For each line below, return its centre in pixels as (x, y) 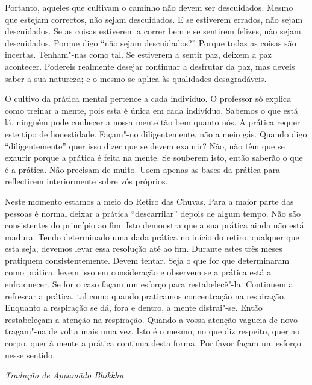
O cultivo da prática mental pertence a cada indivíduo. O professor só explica (148, 99)
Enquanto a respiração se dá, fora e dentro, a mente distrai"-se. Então (134, 308)
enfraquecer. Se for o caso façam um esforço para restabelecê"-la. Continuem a (149, 284)
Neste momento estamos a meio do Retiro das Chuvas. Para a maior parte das (149, 201)
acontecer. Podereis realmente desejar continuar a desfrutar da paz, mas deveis (150, 66)
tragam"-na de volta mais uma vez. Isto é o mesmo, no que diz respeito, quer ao (152, 331)
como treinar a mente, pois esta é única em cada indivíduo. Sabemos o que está (151, 110)
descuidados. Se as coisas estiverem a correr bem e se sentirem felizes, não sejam (153, 31)
